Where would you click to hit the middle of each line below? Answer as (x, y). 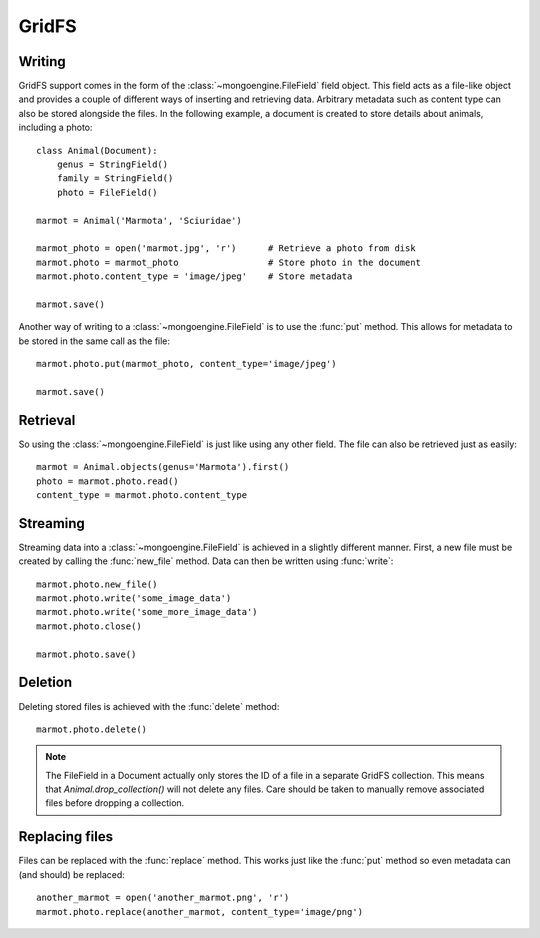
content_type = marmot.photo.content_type (142, 494)
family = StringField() (115, 178)
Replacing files (66, 836)
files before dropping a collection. (115, 803)
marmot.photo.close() (89, 626)
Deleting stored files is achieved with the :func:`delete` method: (149, 706)
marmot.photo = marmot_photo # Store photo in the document (229, 262)
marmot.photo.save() (86, 654)
